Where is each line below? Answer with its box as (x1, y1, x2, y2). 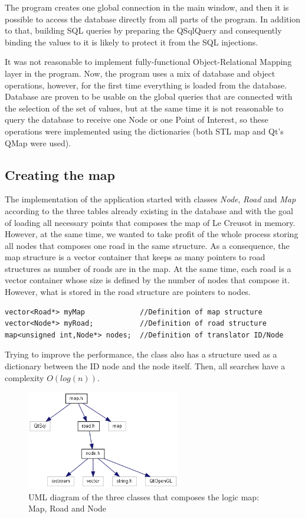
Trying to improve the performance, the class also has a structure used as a (5, 348, 277, 360)
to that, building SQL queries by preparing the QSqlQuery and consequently (5, 24, 282, 37)
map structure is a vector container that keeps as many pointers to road (5, 251, 265, 263)
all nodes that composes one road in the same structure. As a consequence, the (5, 239, 290, 251)
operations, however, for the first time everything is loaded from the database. (5, 78, 287, 91)
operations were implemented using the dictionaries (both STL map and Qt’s (5, 124, 284, 137)
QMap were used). (5, 136, 71, 149)
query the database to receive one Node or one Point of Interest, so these (5, 113, 268, 126)
